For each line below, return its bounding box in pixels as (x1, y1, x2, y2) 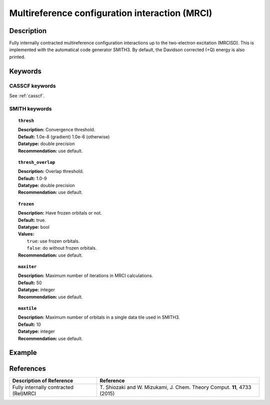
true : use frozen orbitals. (26, 238, 80, 244)
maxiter (18, 264, 37, 269)
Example (9, 348, 37, 357)
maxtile (18, 305, 37, 311)
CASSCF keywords (9, 82, 56, 89)
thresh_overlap (18, 159, 55, 165)
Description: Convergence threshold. (18, 127, 95, 133)
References (9, 364, 46, 373)
